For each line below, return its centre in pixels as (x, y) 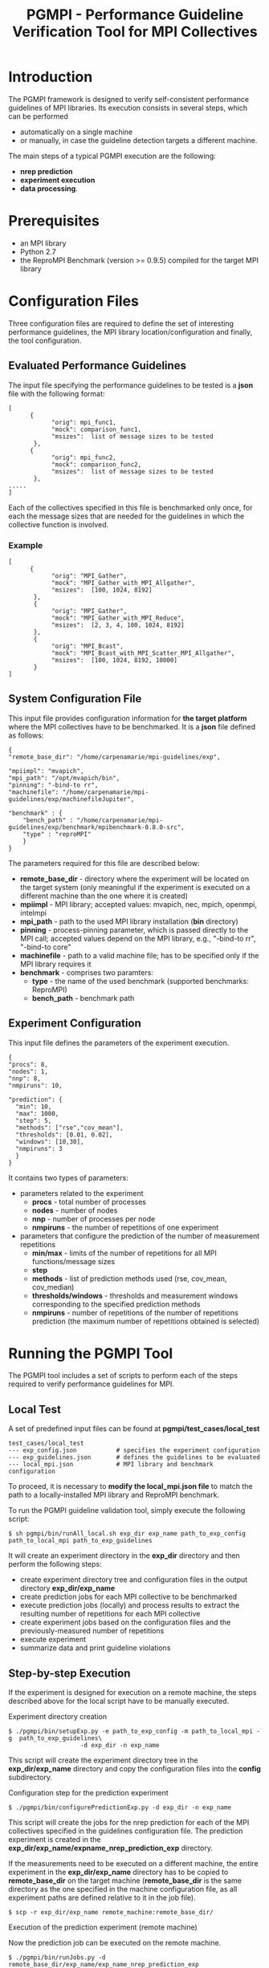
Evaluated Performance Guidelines (98, 366)
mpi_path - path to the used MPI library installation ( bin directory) (129, 921)
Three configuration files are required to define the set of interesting (121, 323)
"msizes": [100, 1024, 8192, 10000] (114, 660)
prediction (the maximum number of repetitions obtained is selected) (145, 1321)
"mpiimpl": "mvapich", (46, 771)
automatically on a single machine (76, 132)
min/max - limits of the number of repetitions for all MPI (124, 1253)
